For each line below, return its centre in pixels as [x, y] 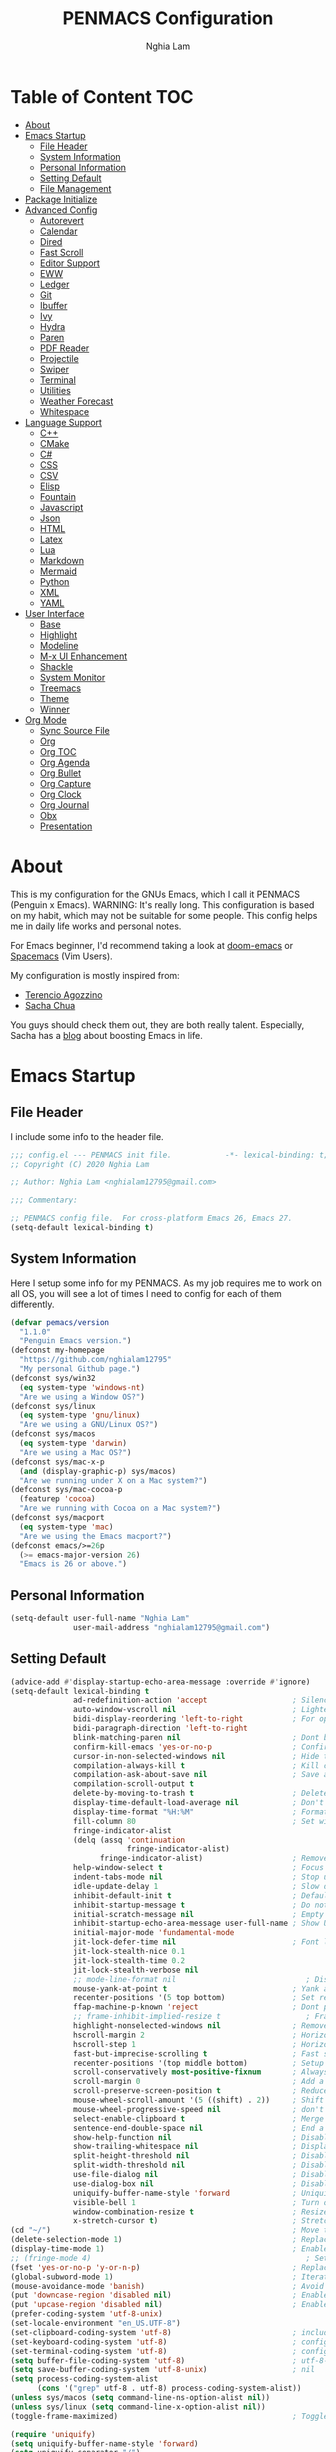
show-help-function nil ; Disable [203, 2137]
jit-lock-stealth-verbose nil [136, 1970]
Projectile [59, 358]
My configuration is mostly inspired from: [95, 975]
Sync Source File [74, 730]
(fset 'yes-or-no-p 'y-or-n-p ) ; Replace [171, 2267]
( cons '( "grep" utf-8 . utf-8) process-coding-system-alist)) [169, 2388]
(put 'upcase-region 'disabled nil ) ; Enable [169, 2305]
